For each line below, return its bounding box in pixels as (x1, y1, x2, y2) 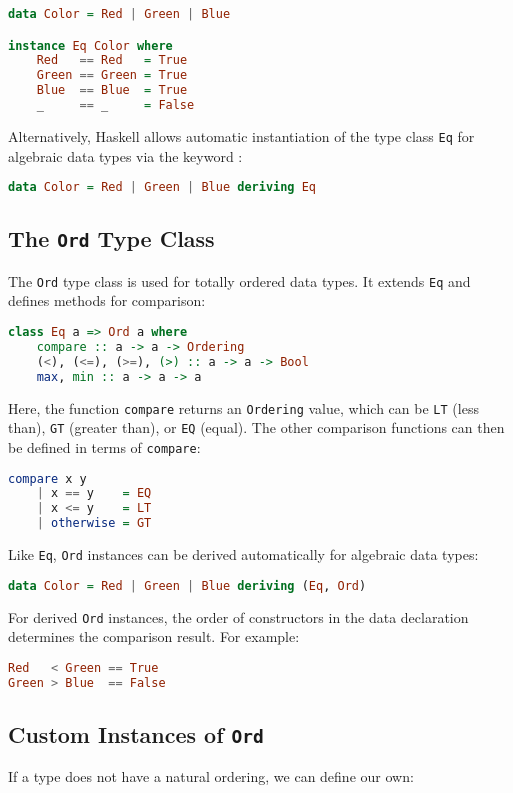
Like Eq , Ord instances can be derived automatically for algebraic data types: (8, 544, 479, 565)
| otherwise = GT (36, 516, 152, 531)
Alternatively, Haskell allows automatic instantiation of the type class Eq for (8, 125, 475, 146)
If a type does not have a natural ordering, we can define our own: (8, 766, 414, 787)
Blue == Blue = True (36, 83, 188, 98)
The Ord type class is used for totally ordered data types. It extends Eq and (8, 270, 471, 291)
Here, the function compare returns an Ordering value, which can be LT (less (8, 397, 479, 418)
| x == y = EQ (36, 486, 152, 501)
